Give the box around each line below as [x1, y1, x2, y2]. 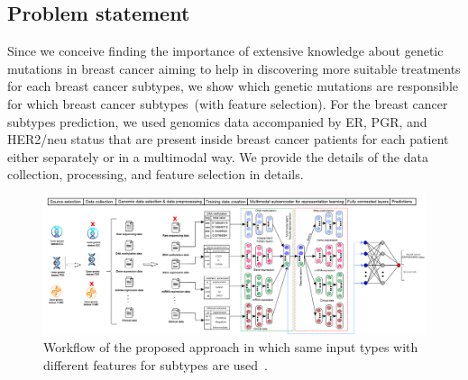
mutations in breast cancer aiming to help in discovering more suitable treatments [7, 59, 461, 77]
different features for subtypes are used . [43, 355, 268, 374]
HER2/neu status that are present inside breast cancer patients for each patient [7, 130, 449, 149]
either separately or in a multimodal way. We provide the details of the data [7, 147, 428, 166]
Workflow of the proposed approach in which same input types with [43, 338, 418, 357]
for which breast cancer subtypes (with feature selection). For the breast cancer [7, 94, 448, 113]
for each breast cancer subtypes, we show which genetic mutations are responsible [7, 77, 459, 95]
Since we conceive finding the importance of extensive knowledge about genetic [7, 41, 444, 60]
